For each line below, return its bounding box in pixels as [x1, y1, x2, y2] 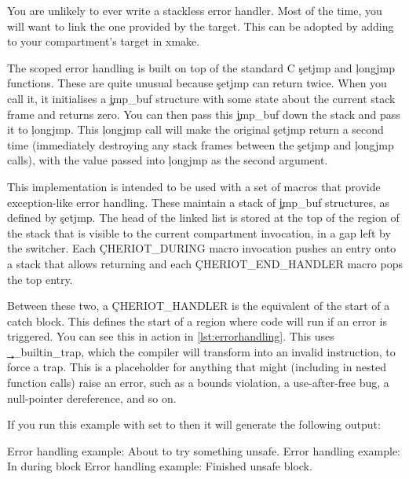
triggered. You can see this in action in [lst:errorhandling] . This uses [7, 328, 334, 345]
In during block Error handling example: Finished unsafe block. [7, 458, 312, 474]
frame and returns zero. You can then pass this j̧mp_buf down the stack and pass [7, 105, 400, 122]
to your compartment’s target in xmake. [7, 33, 200, 50]
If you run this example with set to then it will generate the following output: [7, 416, 381, 433]
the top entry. [7, 271, 73, 287]
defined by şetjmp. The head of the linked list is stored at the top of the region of [7, 209, 400, 226]
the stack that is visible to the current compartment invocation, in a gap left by [7, 224, 391, 241]
